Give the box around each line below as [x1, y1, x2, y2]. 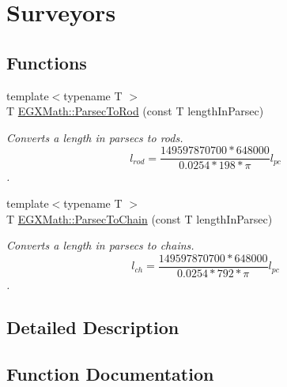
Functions [6, 50, 87, 74]
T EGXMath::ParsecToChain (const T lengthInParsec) [6, 210, 273, 227]
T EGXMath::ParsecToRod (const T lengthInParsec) [6, 103, 264, 119]
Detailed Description [6, 314, 179, 339]
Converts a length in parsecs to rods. [6, 129, 183, 145]
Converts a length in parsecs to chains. [6, 237, 194, 254]
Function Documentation [6, 361, 214, 385]
